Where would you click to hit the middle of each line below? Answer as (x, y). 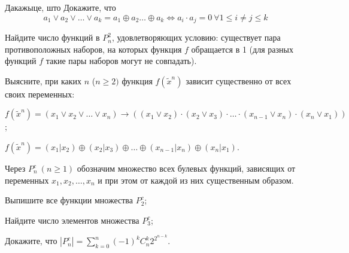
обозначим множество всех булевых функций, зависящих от (186, 168)
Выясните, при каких (43, 80)
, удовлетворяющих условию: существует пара (196, 37)
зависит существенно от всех (239, 80)
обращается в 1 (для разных (242, 49)
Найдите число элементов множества (72, 220)
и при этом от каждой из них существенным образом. (196, 180)
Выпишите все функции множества (69, 200)
